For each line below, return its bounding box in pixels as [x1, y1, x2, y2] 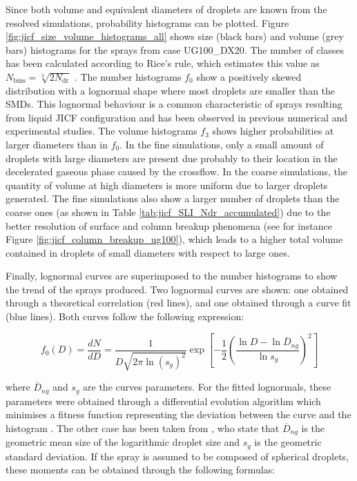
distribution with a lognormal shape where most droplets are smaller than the [6, 83, 336, 97]
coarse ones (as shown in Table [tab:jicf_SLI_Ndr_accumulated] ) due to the [6, 204, 331, 219]
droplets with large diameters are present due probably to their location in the [6, 150, 338, 165]
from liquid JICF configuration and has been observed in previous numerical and [6, 110, 348, 124]
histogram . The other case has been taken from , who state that [6, 420, 280, 435]
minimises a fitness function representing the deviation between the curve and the [6, 407, 351, 422]
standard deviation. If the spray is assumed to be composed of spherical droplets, [6, 449, 349, 463]
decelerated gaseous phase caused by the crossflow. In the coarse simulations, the [6, 164, 348, 179]
